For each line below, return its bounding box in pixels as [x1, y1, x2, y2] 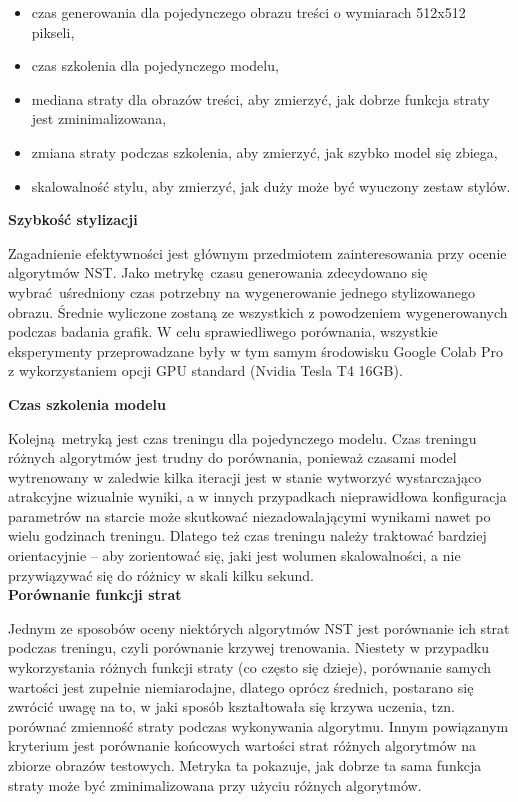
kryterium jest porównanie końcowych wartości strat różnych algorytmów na [8, 735, 476, 756]
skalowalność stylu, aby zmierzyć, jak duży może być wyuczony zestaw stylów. [31, 175, 511, 196]
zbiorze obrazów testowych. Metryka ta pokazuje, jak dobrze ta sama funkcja [8, 755, 482, 775]
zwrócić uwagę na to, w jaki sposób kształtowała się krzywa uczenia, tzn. [8, 696, 455, 717]
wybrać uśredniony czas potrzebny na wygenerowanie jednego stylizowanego [8, 281, 476, 302]
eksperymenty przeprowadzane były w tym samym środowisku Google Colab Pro [8, 340, 504, 361]
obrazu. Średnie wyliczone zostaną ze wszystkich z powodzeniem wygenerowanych [8, 301, 508, 322]
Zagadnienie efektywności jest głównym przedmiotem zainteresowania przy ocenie [8, 242, 507, 263]
